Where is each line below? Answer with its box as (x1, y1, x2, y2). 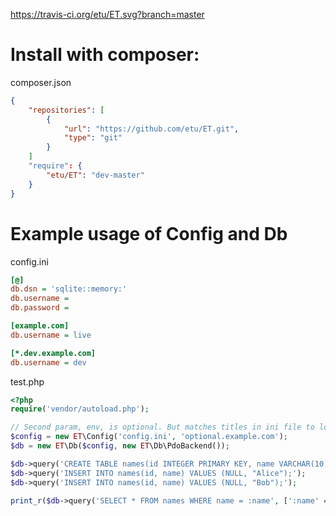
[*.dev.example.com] (10, 348, 97, 358)
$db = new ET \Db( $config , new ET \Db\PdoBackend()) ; (10, 441, 230, 451)
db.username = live (10, 330, 92, 340)
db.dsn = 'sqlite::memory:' (10, 284, 128, 294)
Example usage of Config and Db (10, 222, 288, 245)
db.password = (10, 303, 70, 313)
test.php (10, 375, 45, 388)
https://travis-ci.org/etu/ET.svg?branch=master (10, 9, 205, 20)
